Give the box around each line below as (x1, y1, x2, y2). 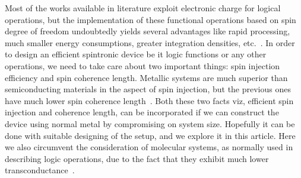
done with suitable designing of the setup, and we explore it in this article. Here (5, 129, 296, 141)
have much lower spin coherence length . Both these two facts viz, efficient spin (5, 94, 294, 106)
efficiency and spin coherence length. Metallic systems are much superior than (5, 71, 288, 83)
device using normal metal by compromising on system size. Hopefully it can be (5, 117, 295, 130)
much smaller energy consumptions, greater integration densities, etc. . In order (5, 36, 295, 48)
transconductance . (5, 164, 75, 176)
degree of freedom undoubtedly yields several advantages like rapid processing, (5, 25, 290, 37)
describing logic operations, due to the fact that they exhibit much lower (5, 152, 269, 164)
